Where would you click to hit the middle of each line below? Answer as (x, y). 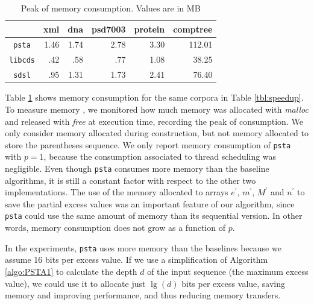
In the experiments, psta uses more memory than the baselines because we (143, 247)
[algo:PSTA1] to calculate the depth (71, 271)
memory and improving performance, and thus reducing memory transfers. (143, 295)
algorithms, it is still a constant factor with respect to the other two (130, 180)
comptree (193, 29)
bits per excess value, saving (234, 283)
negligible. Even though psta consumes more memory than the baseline (137, 168)
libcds (22, 61)
